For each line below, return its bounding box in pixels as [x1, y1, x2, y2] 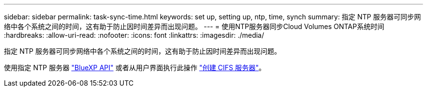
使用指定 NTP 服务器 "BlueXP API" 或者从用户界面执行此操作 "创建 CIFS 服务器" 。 [4, 63, 266, 72]
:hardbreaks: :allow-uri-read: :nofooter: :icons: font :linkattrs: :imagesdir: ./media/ [4, 31, 264, 39]
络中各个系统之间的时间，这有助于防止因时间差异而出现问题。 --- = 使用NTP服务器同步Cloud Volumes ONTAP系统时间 [4, 22, 385, 30]
